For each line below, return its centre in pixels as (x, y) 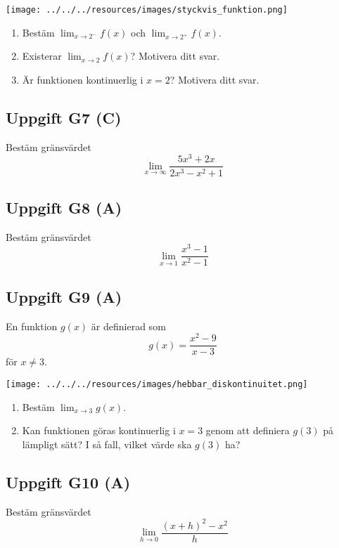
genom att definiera (248, 430)
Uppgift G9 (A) (64, 296)
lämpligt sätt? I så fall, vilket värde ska (107, 444)
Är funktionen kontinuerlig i (83, 79)
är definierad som (128, 326)
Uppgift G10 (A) (68, 482)
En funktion (32, 326)
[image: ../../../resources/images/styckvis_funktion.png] (147, 10)
